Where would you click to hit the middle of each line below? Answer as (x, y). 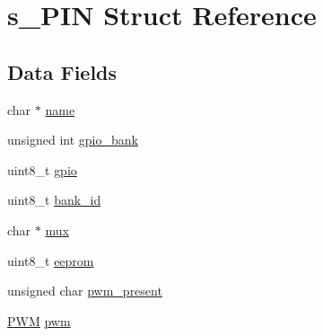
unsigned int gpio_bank (73, 140)
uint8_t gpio (42, 169)
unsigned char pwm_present (85, 291)
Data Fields (62, 71)
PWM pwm (39, 320)
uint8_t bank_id (54, 200)
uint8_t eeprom (51, 260)
